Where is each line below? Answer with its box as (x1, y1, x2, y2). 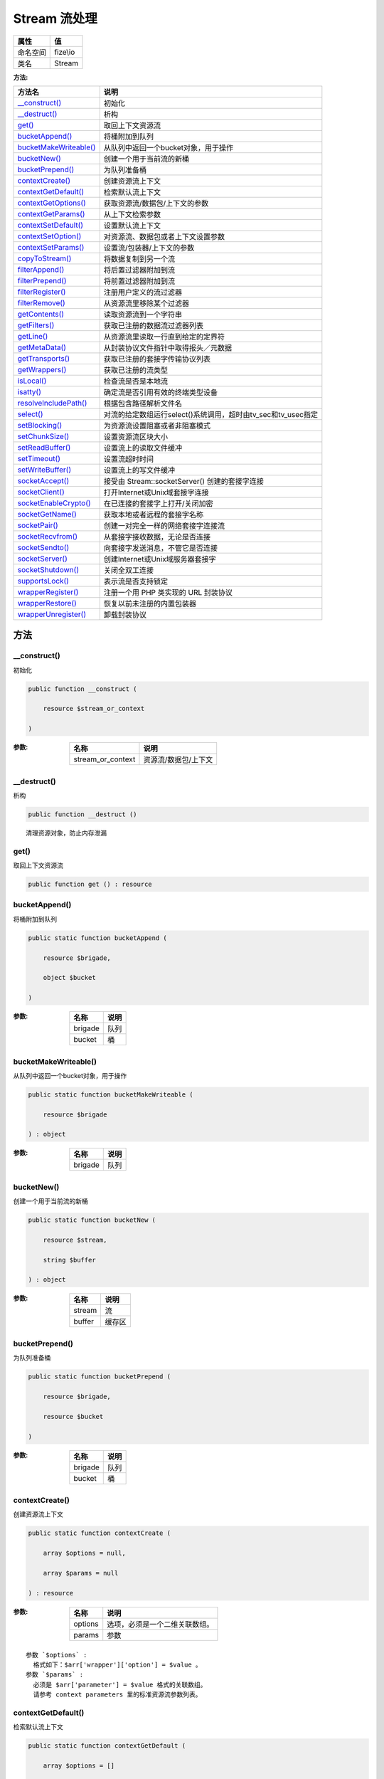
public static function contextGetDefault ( (28, 1742, 186, 1750)
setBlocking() (17, 420, 63, 430)
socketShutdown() (17, 564, 80, 574)
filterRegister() (17, 287, 66, 297)
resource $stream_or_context (43, 704, 145, 713)
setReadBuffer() (17, 442, 71, 452)
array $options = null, (43, 1549, 126, 1558)
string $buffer (43, 1256, 96, 1264)
